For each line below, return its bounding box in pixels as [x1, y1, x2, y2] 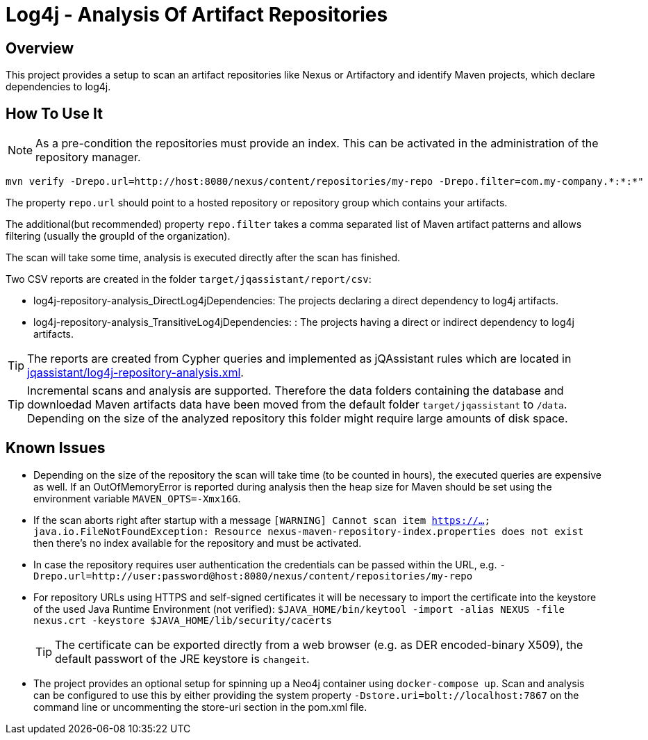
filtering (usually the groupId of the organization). [6, 230, 231, 242]
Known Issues [6, 439, 106, 457]
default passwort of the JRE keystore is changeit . [55, 651, 310, 666]
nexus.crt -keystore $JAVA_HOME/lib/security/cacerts [33, 614, 332, 626]
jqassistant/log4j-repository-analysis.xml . [27, 365, 244, 380]
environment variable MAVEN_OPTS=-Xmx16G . [33, 492, 241, 504]
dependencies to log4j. [6, 81, 111, 93]
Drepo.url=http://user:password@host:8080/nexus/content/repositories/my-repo [33, 570, 473, 582]
